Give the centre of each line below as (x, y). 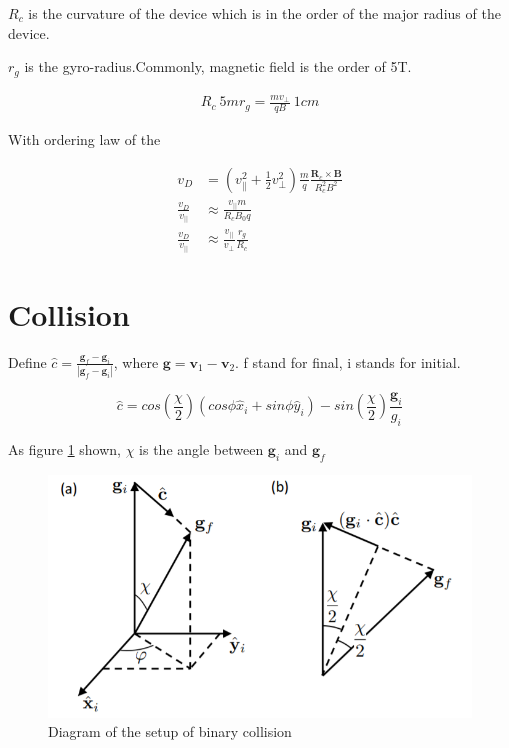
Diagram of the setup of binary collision (170, 731)
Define (27, 361)
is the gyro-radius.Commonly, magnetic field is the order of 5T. (218, 66)
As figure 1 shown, (64, 448)
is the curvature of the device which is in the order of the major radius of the (264, 13)
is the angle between (201, 448)
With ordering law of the (84, 139)
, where (136, 361)
